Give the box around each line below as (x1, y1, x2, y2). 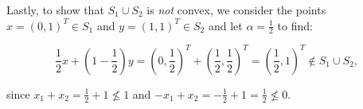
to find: (277, 17, 313, 33)
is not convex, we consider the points (146, 2, 326, 18)
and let (208, 17, 243, 33)
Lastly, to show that (6, 2, 104, 18)
